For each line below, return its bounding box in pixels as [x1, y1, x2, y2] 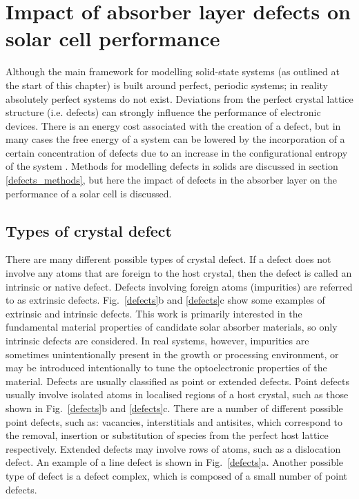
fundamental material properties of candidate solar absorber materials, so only [6, 320, 338, 334]
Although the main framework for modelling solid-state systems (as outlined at [6, 64, 340, 79]
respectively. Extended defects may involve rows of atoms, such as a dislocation [6, 441, 341, 456]
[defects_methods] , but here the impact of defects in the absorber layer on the [6, 173, 337, 187]
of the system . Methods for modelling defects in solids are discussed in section [6, 159, 338, 173]
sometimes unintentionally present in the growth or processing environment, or [6, 346, 339, 361]
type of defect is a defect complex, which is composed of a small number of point [6, 468, 347, 482]
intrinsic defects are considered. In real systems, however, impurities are [6, 333, 309, 348]
